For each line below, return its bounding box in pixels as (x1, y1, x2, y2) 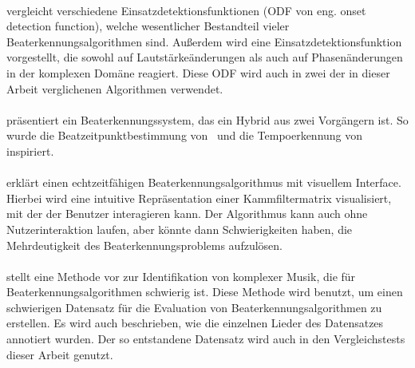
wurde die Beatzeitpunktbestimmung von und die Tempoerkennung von (6, 127, 363, 144)
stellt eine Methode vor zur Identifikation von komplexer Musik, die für (6, 267, 356, 284)
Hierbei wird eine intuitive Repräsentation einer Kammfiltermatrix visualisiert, (6, 189, 392, 206)
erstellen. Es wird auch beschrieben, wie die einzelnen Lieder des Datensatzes (6, 315, 384, 331)
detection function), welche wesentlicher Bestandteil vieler (6, 18, 290, 34)
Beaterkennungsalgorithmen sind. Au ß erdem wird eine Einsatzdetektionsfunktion (6, 33, 402, 49)
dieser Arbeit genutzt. (6, 346, 113, 362)
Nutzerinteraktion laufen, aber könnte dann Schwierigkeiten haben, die (6, 220, 353, 237)
